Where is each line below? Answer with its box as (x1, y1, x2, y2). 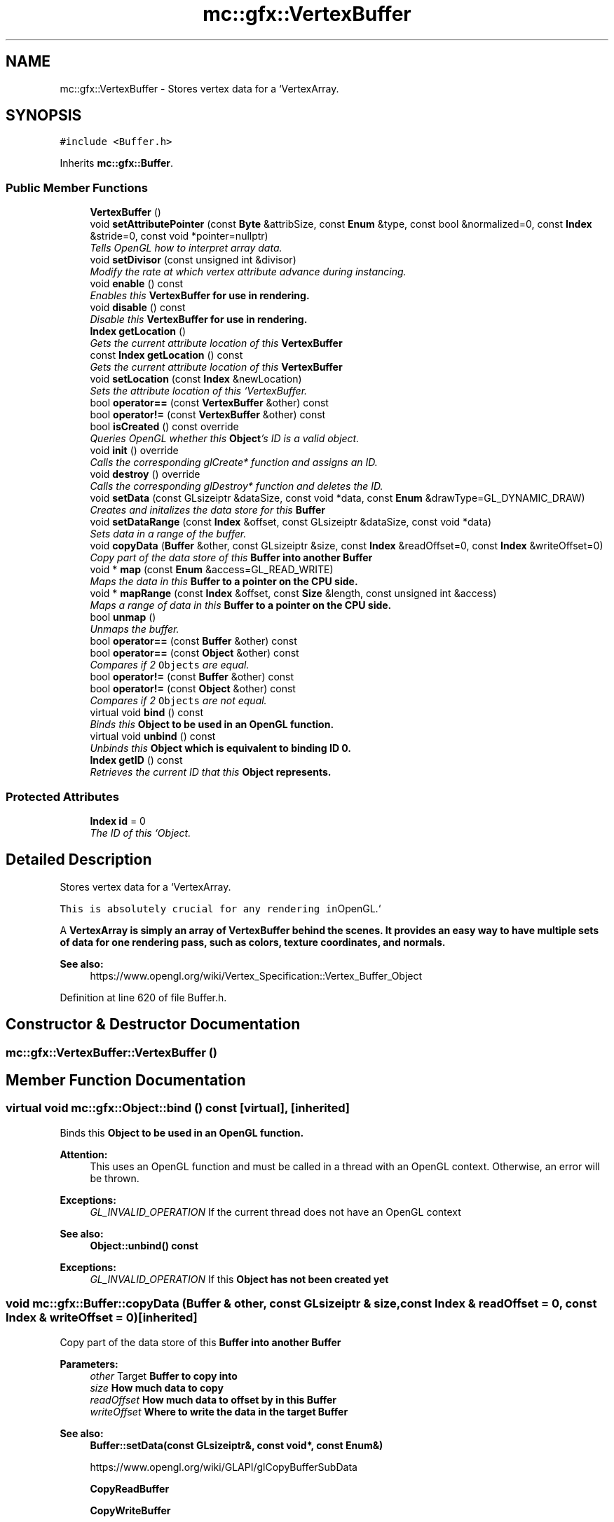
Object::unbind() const (90, 1239, 198, 1252)
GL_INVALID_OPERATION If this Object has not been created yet (90, 1273, 389, 1285)
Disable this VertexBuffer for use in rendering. (90, 313, 308, 326)
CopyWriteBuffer (90, 1504, 171, 1516)
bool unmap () (90, 611, 156, 624)
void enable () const (90, 277, 184, 290)
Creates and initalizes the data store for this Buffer (90, 504, 325, 516)
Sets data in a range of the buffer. (90, 528, 247, 540)
